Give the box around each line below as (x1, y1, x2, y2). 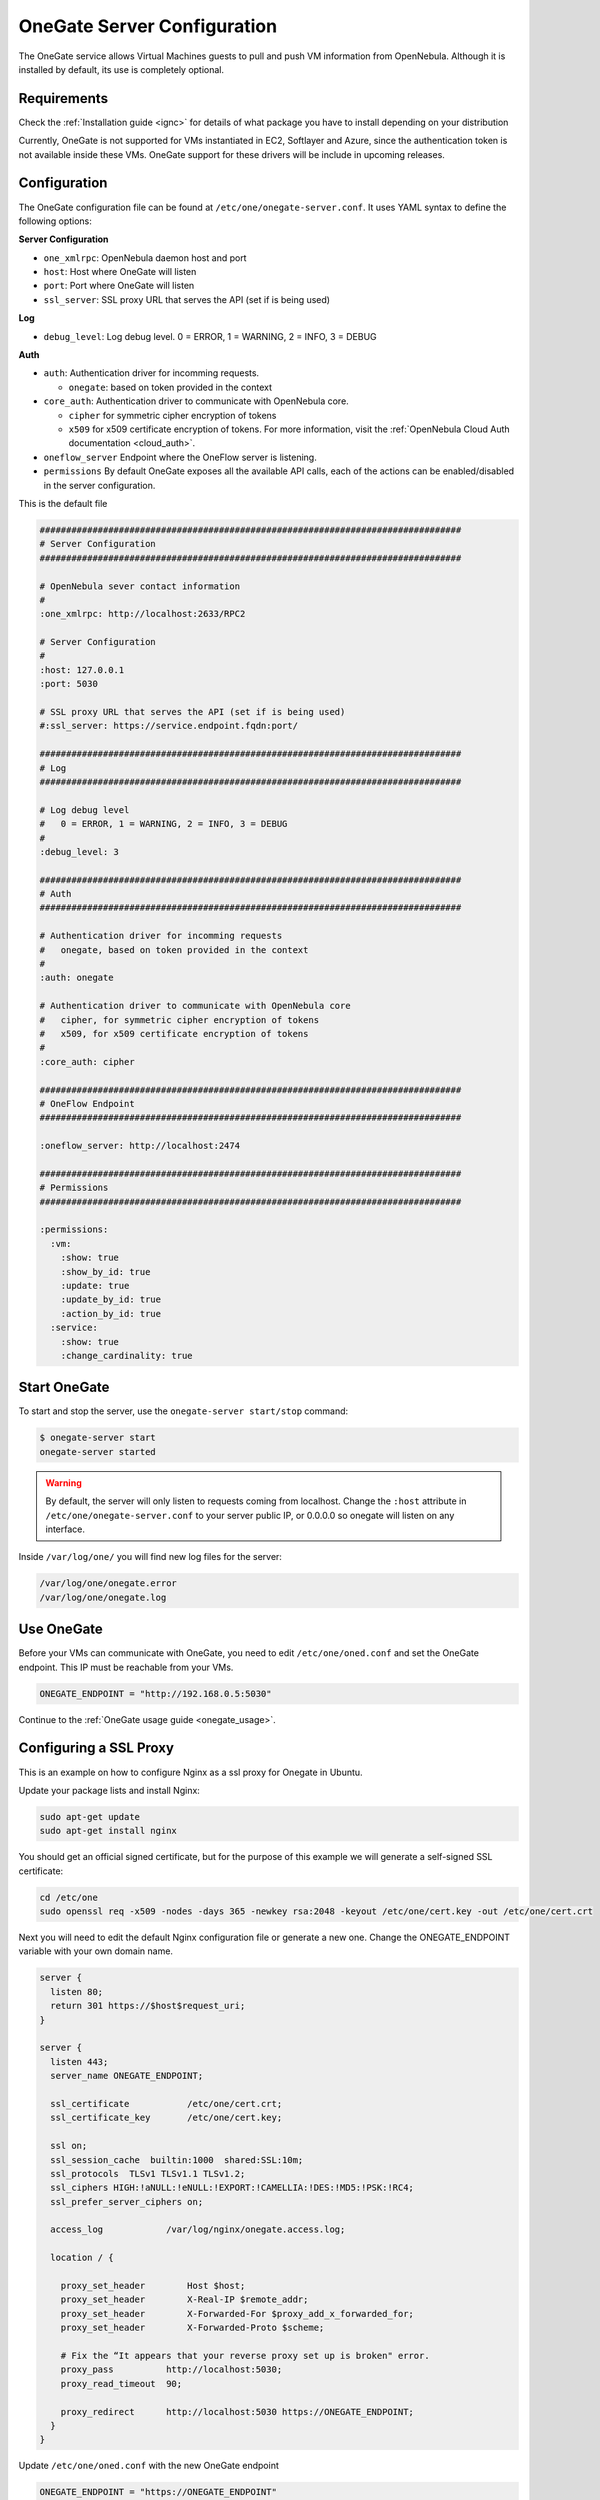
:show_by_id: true (60, 1266, 151, 1277)
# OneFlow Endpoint (39, 1098, 135, 1109)
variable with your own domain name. (18, 1945, 174, 1957)
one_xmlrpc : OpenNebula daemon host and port (43, 251, 247, 264)
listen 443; (50, 2056, 109, 2067)
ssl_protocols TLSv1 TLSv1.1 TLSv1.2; (50, 2168, 246, 2179)
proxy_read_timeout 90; (60, 2378, 183, 2389)
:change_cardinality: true (60, 1350, 194, 1361)
